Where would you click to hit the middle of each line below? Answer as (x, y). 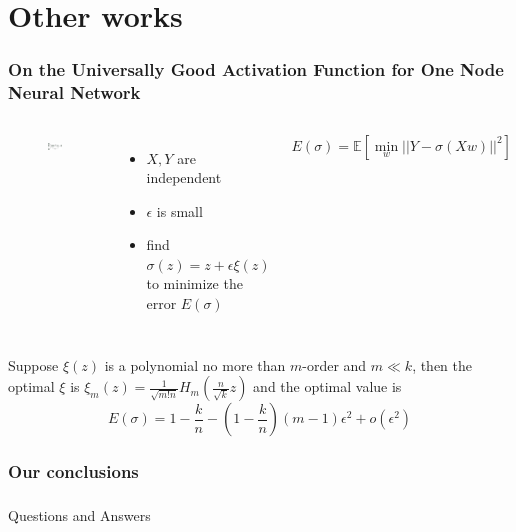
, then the (442, 364)
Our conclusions (73, 471)
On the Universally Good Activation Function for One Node (256, 69)
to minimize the (194, 283)
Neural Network (74, 92)
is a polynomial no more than (195, 364)
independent (184, 177)
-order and (334, 364)
